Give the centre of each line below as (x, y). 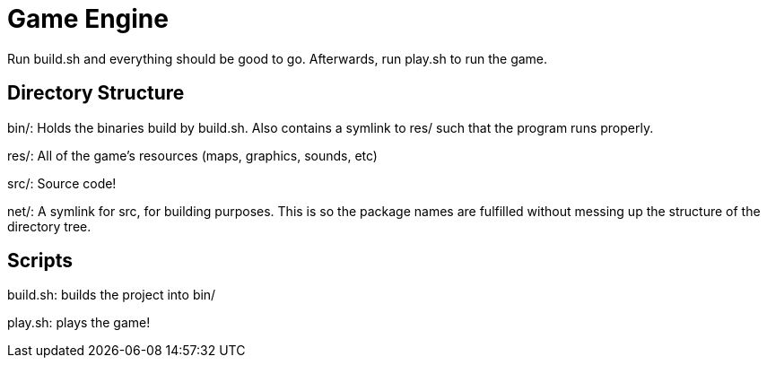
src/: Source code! (62, 183)
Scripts (40, 261)
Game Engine (88, 19)
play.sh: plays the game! (79, 323)
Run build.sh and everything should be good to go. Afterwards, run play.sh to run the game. (278, 58)
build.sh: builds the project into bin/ (112, 295)
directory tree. (49, 226)
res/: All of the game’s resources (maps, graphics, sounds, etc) (192, 155)
